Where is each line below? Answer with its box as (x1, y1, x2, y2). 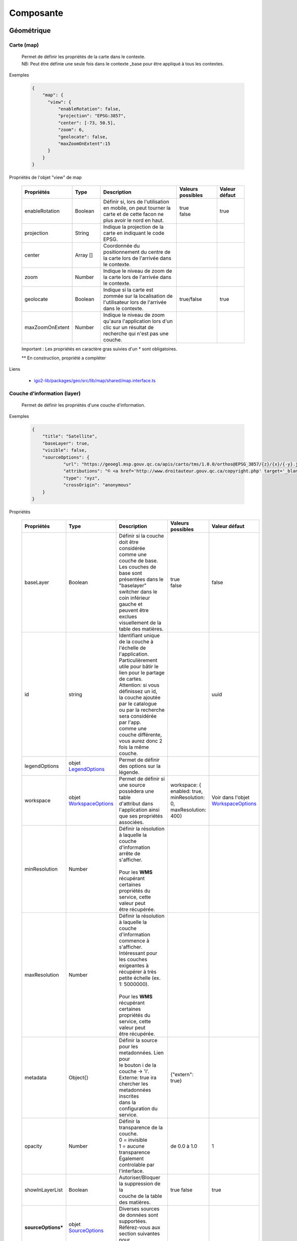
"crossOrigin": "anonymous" (63, 482, 131, 488)
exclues (119, 613, 137, 620)
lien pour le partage (119, 669, 165, 676)
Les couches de (119, 563, 156, 570)
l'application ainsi (119, 807, 160, 814)
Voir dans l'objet (211, 794, 250, 801)
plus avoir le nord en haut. (103, 216, 164, 223)
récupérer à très (119, 968, 157, 975)
